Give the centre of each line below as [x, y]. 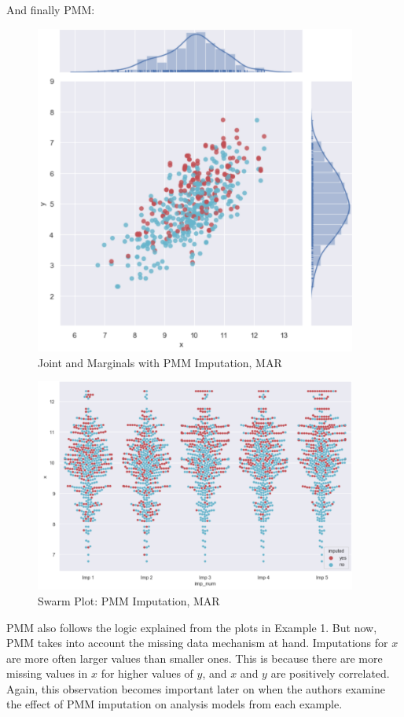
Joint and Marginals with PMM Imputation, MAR [160, 362]
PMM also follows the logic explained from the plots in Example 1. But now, [192, 627]
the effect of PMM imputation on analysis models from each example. [174, 704]
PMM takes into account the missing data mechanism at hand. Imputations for [197, 643]
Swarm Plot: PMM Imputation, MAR [129, 600]
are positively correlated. [330, 673]
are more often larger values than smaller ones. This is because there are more [195, 658]
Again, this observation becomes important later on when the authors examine [196, 688]
